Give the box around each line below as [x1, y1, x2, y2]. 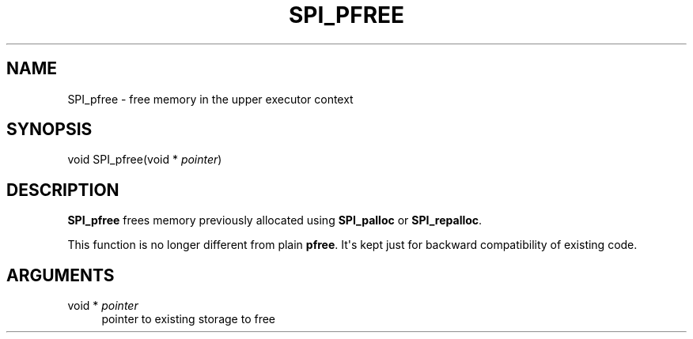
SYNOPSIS [6, 119, 93, 140]
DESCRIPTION [6, 179, 119, 200]
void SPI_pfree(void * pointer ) [67, 153, 222, 167]
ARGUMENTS [6, 265, 115, 285]
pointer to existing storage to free [101, 312, 276, 326]
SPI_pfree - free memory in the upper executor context [67, 92, 354, 106]
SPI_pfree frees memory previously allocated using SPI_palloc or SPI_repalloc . [67, 213, 483, 228]
